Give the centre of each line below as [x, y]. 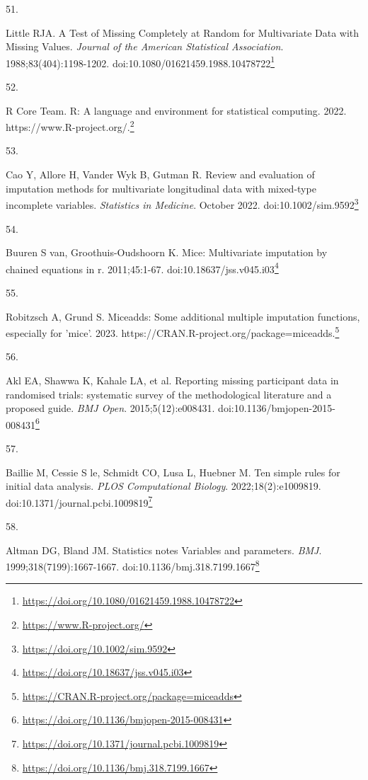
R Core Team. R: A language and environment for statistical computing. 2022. [176, 110]
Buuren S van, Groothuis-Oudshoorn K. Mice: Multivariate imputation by [167, 252]
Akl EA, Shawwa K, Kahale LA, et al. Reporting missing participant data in [172, 380]
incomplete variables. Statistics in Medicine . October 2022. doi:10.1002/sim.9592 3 [182, 203]
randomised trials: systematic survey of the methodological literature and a [169, 394]
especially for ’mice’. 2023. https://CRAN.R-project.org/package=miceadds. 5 [173, 332]
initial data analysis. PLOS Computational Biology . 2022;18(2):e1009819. [163, 486]
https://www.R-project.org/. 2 [70, 126]
